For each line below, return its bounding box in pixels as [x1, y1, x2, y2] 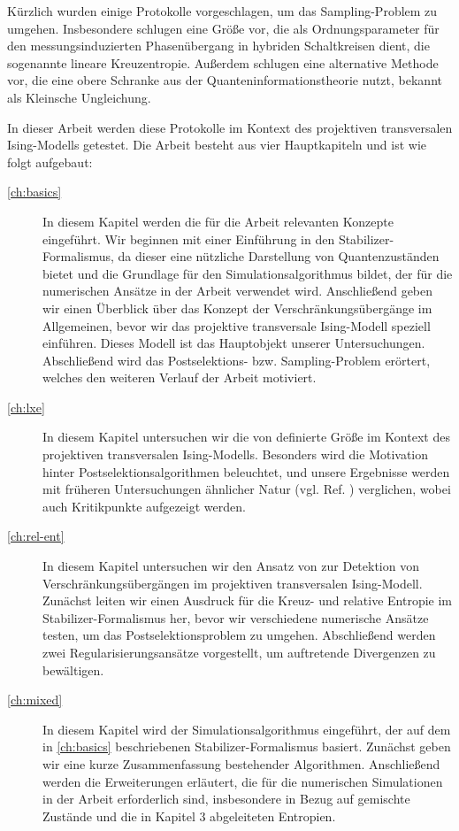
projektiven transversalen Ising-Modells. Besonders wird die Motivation [42, 445, 429, 464]
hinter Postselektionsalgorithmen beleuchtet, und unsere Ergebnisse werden [42, 462, 450, 481]
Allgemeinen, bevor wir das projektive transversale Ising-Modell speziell [42, 316, 431, 335]
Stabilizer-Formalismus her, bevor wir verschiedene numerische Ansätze [42, 608, 429, 627]
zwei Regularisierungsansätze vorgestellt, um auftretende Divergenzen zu [42, 643, 436, 661]
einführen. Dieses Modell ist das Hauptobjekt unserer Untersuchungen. [42, 334, 425, 352]
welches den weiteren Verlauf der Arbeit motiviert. [42, 368, 317, 387]
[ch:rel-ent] [7, 527, 65, 545]
